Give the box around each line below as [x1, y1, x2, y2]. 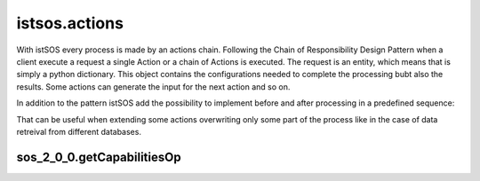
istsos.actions [16, 13, 124, 33]
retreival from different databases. [16, 126, 142, 137]
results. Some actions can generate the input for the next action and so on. [16, 81, 291, 92]
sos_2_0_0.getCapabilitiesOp [16, 149, 181, 164]
